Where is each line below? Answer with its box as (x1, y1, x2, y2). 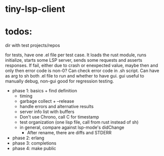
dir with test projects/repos (5, 42, 60, 48)
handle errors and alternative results (19, 104, 94, 110)
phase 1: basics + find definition (12, 88, 78, 94)
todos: (5, 26, 33, 38)
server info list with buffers (19, 109, 75, 115)
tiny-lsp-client (5, 3, 65, 15)
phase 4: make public (12, 146, 56, 152)
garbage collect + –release (19, 98, 75, 104)
